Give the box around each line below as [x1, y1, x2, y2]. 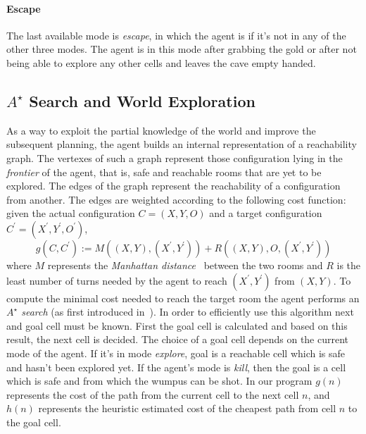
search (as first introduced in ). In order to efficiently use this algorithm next [21, 304, 354, 319]
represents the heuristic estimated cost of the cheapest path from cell [38, 401, 336, 416]
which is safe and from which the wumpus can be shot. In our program [6, 373, 313, 388]
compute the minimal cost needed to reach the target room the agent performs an [6, 290, 360, 305]
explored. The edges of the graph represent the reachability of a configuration [6, 178, 341, 193]
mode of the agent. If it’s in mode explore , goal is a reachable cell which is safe [6, 345, 346, 360]
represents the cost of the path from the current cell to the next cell [6, 387, 299, 402]
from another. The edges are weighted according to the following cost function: [6, 192, 346, 206]
